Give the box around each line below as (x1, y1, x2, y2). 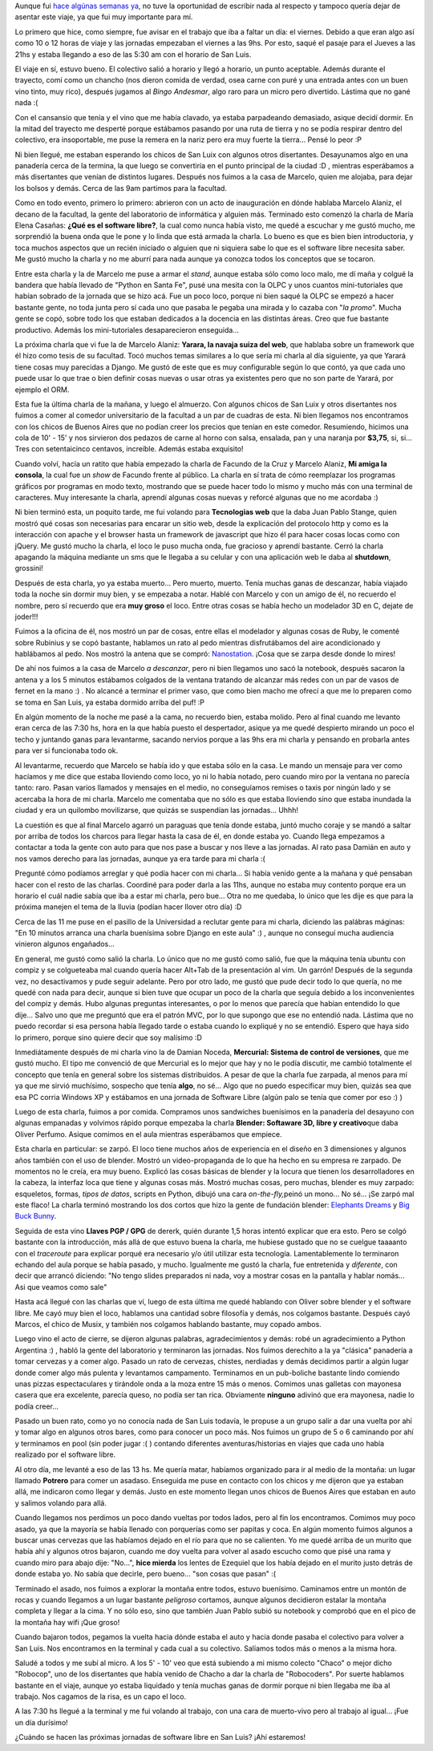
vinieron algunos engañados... (14, 939, 115, 949)
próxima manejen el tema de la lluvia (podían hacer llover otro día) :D (14, 902, 242, 912)
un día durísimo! (14, 1717, 68, 1727)
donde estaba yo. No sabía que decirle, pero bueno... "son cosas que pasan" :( (14, 1569, 277, 1579)
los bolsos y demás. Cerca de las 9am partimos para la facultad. (14, 183, 228, 192)
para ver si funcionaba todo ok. (14, 746, 119, 755)
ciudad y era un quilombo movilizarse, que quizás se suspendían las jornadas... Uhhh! (14, 806, 298, 815)
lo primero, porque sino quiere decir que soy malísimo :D (14, 1033, 202, 1042)
